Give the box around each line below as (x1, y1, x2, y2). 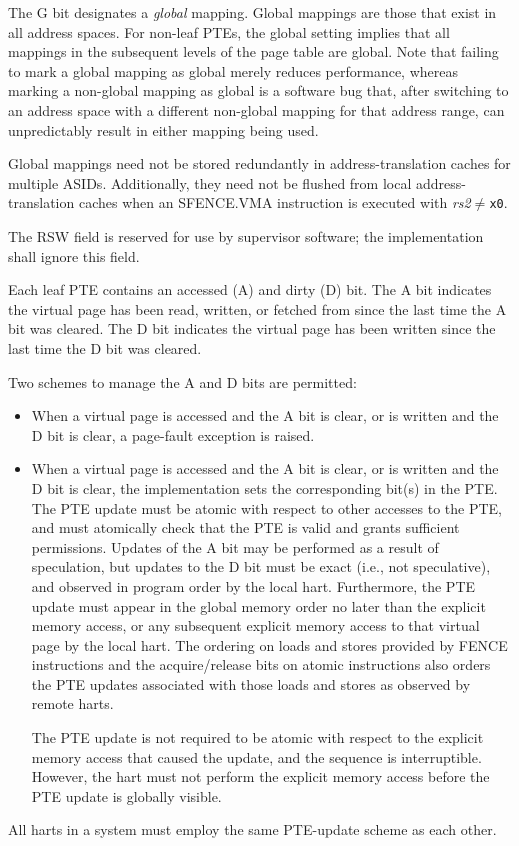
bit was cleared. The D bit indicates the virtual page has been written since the (8, 318, 496, 339)
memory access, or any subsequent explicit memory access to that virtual (31, 615, 480, 636)
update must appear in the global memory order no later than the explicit (31, 595, 486, 616)
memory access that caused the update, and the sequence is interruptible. (31, 746, 482, 767)
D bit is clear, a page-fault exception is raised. (31, 424, 315, 445)
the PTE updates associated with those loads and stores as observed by (31, 673, 471, 694)
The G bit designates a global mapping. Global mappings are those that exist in (8, 2, 497, 22)
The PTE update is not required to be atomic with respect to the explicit (31, 727, 484, 748)
